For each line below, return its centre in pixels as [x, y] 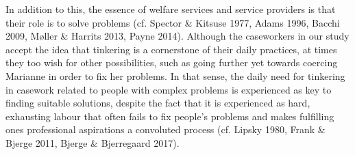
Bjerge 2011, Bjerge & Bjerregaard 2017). [93, 142]
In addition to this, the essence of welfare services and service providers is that [171, 9]
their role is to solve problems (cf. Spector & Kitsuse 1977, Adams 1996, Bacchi [173, 22]
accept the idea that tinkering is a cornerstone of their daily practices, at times [171, 49]
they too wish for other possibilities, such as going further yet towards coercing [172, 62]
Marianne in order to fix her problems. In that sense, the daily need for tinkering [175, 75]
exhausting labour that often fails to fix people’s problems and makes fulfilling [170, 116]
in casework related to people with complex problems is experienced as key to [169, 89]
